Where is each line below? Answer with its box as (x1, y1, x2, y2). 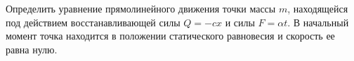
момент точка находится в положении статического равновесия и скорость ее (6, 28, 335, 43)
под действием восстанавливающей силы (6, 15, 181, 29)
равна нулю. (6, 42, 58, 56)
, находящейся (287, 1, 348, 15)
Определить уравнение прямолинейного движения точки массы (6, 1, 276, 15)
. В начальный (287, 15, 349, 29)
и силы (225, 15, 255, 29)
